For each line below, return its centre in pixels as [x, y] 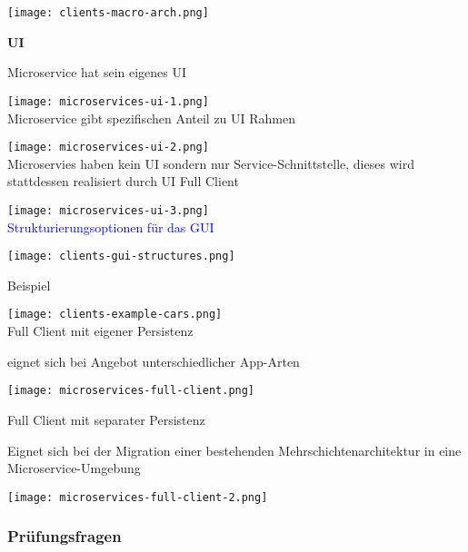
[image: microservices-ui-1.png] [108, 101]
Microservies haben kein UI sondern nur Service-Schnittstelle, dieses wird [211, 163]
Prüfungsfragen [65, 536]
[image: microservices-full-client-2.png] [138, 497]
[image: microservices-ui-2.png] [108, 148]
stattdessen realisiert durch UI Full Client [123, 181]
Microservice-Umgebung [74, 468]
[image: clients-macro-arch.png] [108, 13]
